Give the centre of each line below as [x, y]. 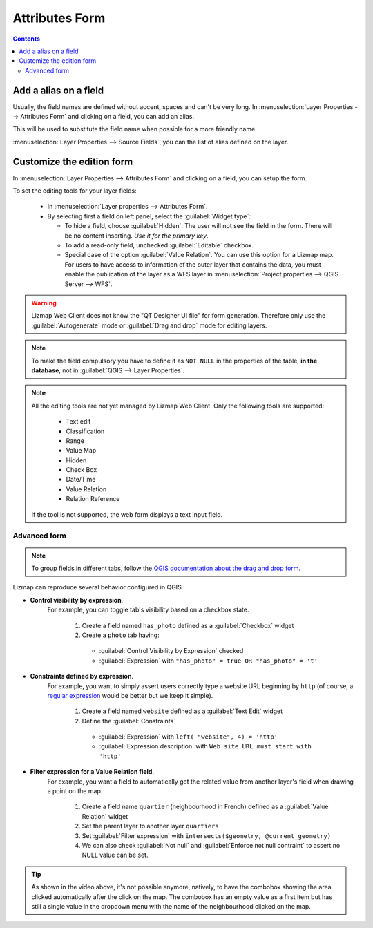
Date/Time [81, 480]
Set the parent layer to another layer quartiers [150, 826]
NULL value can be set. [115, 855]
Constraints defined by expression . [82, 676]
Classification [85, 431]
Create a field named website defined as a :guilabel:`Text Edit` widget [182, 711]
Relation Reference [93, 499]
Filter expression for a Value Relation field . [92, 772]
